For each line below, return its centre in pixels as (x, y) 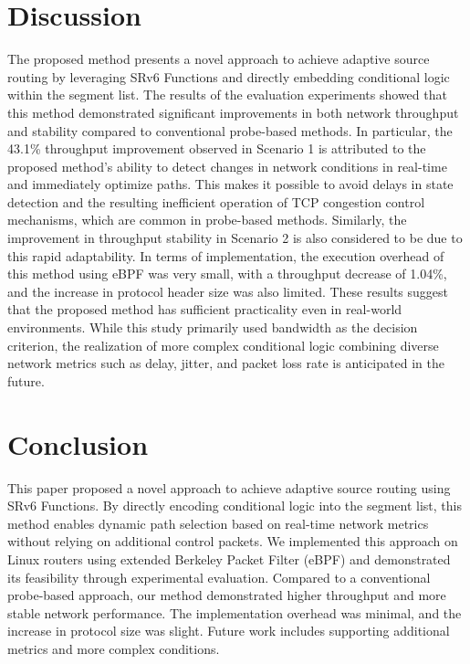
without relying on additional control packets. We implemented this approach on (233, 541)
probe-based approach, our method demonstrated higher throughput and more (227, 595)
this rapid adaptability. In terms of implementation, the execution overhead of (226, 255)
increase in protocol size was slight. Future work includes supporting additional (229, 631)
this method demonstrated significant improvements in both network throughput (233, 112)
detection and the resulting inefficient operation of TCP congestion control (216, 201)
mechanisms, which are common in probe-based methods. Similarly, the (207, 220)
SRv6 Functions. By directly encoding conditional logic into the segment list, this (235, 506)
